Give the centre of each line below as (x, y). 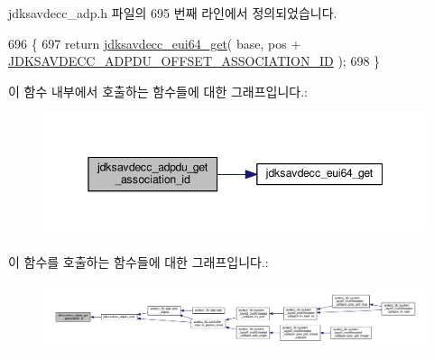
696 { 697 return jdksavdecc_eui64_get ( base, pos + (155, 43)
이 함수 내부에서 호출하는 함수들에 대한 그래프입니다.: (158, 91)
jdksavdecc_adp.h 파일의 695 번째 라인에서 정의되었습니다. (173, 13)
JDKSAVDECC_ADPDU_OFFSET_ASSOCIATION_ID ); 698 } (194, 61)
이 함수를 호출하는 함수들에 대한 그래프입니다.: (139, 261)
